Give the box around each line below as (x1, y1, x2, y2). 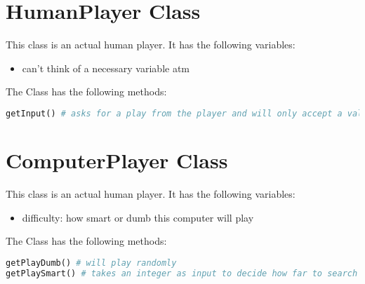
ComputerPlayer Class (6, 145, 228, 174)
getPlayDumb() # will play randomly (6, 257, 177, 268)
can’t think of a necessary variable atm (22, 60, 190, 75)
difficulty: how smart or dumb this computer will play (22, 210, 254, 224)
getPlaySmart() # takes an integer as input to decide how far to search (6, 268, 358, 278)
